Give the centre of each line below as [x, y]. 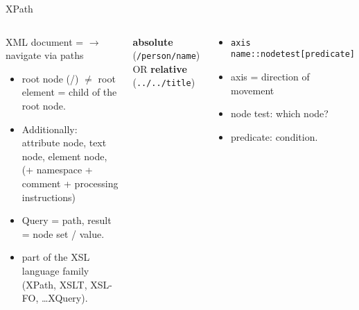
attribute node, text [64, 143]
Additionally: [50, 129]
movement [253, 90]
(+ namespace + [57, 170]
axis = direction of [270, 76]
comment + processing [70, 183]
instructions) [49, 197]
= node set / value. [63, 233]
